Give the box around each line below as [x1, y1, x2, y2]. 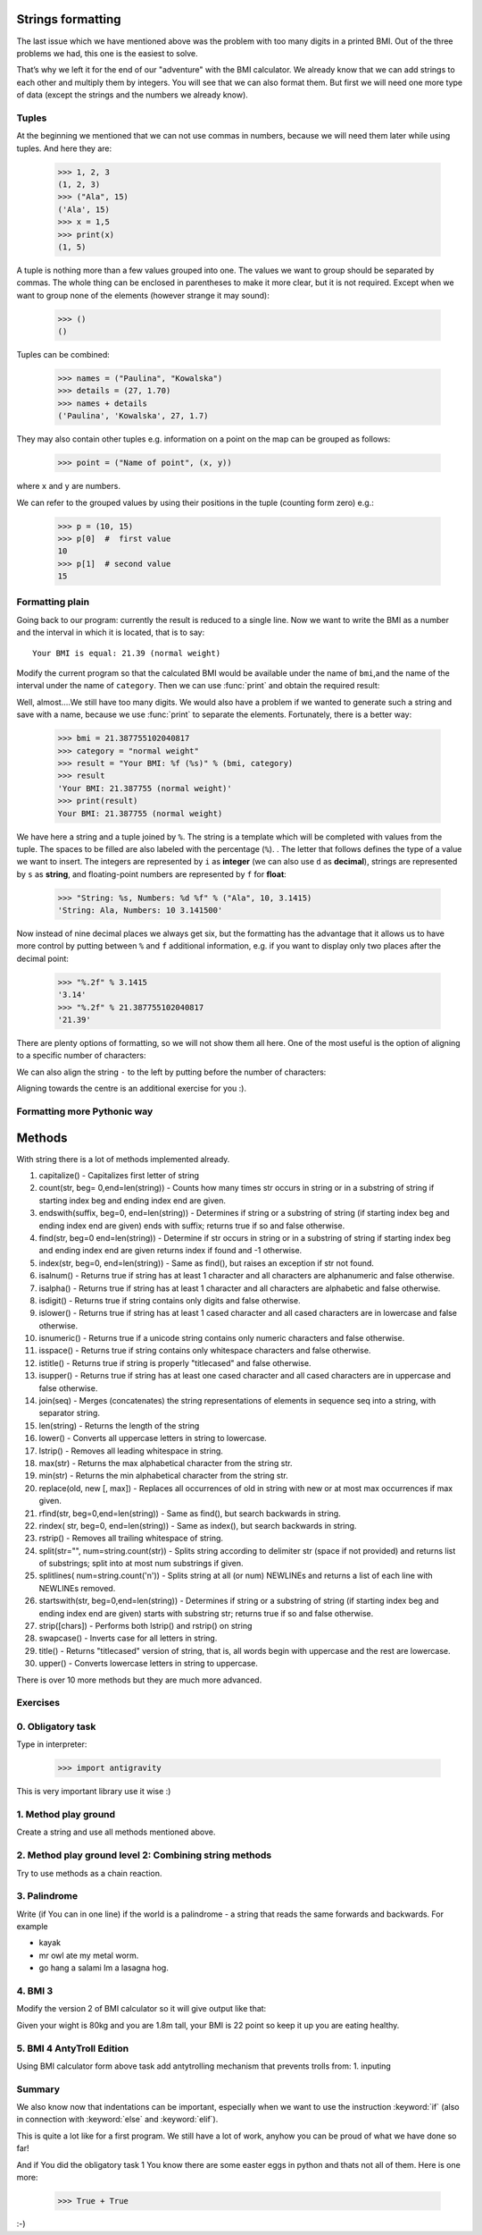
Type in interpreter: [16, 1739, 87, 1750]
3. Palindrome [16, 1890, 79, 1902]
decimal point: [16, 953, 69, 964]
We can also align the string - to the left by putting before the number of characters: [16, 1067, 327, 1077]
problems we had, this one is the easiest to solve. [16, 47, 198, 58]
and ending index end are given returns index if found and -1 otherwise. [38, 1245, 303, 1256]
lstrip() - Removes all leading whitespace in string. [38, 1445, 223, 1456]
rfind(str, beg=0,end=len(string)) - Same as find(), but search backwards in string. [38, 1507, 341, 1519]
